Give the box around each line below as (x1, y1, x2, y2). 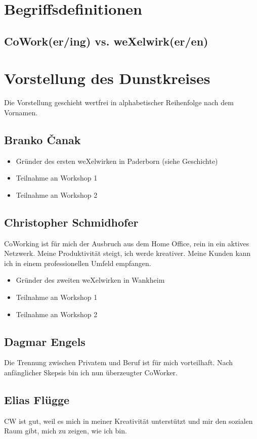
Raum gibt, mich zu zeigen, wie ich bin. (4, 425, 127, 436)
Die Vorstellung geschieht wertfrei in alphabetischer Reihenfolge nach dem (4, 97, 234, 108)
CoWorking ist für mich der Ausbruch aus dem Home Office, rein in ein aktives (4, 238, 249, 248)
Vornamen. (4, 107, 38, 117)
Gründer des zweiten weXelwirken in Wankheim (16, 275, 165, 285)
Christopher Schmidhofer (4, 214, 139, 230)
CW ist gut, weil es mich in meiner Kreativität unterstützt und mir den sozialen (4, 415, 253, 426)
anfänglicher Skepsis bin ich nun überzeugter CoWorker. (4, 367, 178, 378)
